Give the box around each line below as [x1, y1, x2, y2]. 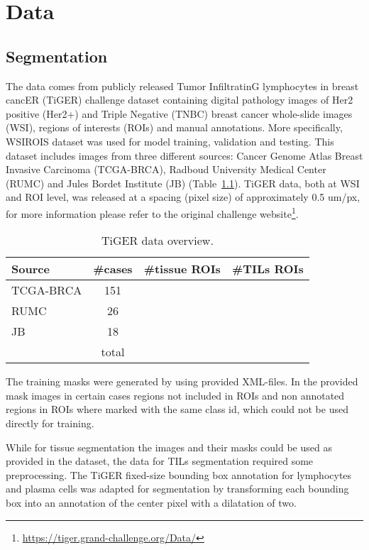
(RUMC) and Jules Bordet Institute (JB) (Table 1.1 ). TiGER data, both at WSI [6, 175, 360, 190]
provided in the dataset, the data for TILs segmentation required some [6, 453, 314, 468]
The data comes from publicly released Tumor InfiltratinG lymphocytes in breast [6, 78, 359, 93]
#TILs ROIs [231, 260, 304, 277]
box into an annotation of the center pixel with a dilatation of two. [6, 495, 297, 510]
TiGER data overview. [101, 232, 214, 249]
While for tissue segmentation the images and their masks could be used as [6, 439, 332, 454]
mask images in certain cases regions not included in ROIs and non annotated [6, 387, 345, 402]
